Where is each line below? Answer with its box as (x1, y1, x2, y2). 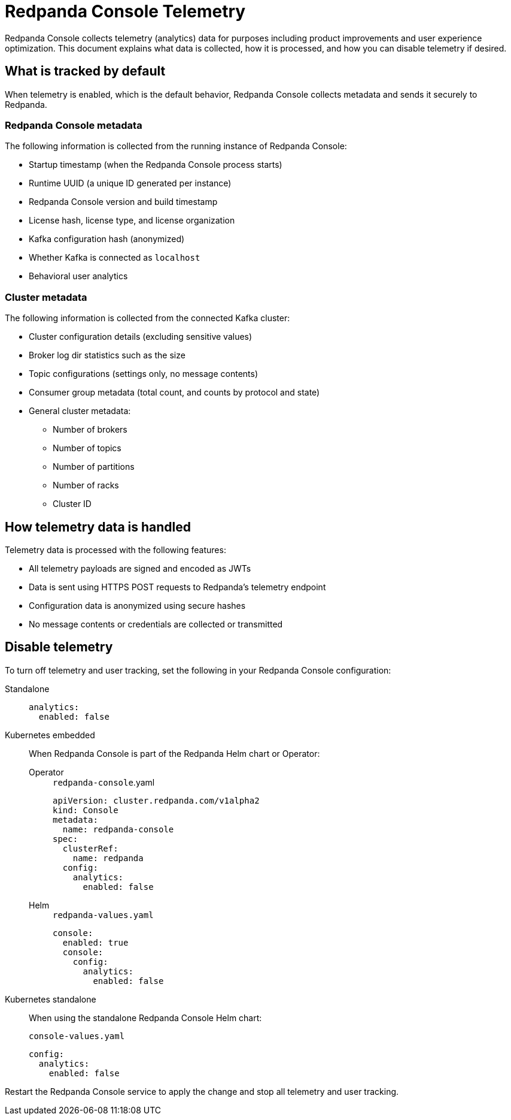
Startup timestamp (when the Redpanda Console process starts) (29, 159, 282, 170)
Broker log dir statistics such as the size (29, 350, 185, 361)
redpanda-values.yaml (53, 910, 154, 920)
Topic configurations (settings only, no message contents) (29, 369, 258, 379)
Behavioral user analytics (29, 271, 128, 282)
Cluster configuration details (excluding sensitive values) (29, 331, 253, 342)
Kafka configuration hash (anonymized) (29, 234, 185, 244)
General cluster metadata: (29, 406, 131, 416)
